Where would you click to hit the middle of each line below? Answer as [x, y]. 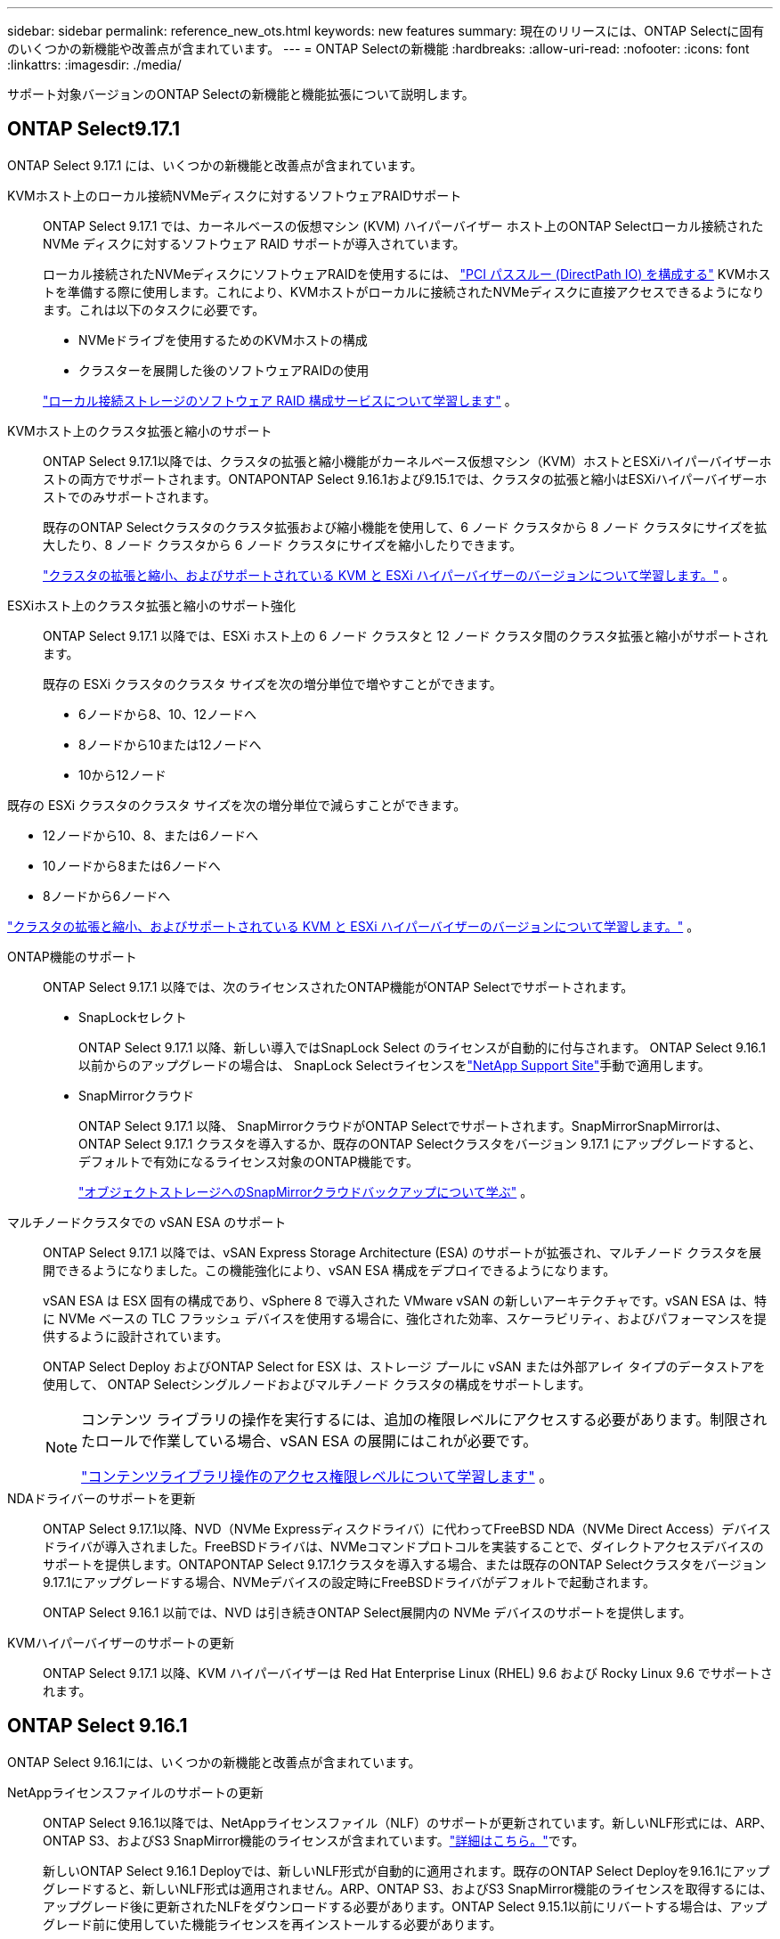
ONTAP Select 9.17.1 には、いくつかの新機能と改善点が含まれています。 [215, 165]
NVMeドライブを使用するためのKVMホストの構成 [223, 340]
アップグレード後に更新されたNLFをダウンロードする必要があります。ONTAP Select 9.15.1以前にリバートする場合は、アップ [405, 1906]
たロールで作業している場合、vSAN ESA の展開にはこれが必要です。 [309, 1440]
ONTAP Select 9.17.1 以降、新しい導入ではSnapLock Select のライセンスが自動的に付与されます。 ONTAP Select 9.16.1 [422, 1047]
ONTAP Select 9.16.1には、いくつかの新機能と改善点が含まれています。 [214, 1762]
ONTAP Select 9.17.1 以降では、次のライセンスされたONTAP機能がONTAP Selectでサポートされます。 [338, 986]
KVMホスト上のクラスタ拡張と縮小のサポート [140, 430]
